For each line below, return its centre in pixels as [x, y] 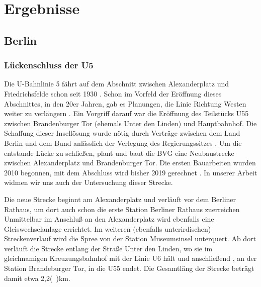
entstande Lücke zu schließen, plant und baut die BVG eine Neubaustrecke [119, 153]
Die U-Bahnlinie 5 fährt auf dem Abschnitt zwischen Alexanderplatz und [117, 84]
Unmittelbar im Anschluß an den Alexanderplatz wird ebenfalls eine [109, 219]
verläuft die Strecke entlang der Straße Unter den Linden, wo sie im [108, 248]
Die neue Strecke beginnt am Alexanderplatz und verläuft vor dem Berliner [120, 199]
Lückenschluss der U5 [49, 65]
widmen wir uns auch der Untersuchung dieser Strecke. [89, 182]
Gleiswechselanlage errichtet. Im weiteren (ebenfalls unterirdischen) [108, 228]
